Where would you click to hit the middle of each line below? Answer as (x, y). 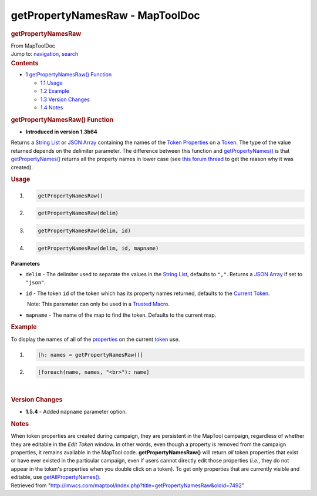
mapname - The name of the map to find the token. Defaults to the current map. (121, 315)
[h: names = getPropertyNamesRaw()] (91, 355)
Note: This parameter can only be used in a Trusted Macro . (98, 304)
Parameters (26, 263)
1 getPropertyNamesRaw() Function (68, 75)
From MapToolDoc (33, 46)
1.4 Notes (52, 108)
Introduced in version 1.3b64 (62, 132)
